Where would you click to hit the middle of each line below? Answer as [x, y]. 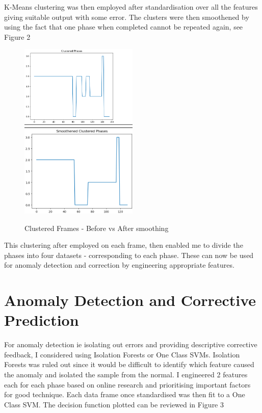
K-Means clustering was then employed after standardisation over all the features [131, 7]
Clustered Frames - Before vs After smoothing [97, 228]
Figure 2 [17, 36]
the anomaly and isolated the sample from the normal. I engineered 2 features [126, 375]
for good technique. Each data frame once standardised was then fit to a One [125, 394]
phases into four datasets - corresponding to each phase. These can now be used [129, 255]
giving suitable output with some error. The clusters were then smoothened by [127, 17]
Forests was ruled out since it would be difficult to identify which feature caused [129, 364]
